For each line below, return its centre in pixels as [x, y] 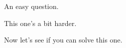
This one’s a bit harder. [40, 23]
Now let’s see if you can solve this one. [63, 40]
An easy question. [31, 6]
